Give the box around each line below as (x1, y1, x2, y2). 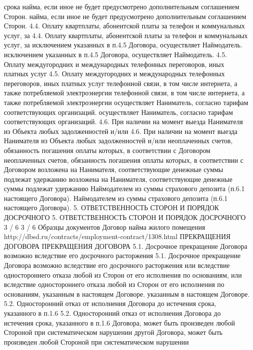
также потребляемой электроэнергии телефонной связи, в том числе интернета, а (4, 87, 245, 98)
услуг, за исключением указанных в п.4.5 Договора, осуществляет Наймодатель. (4, 40, 243, 50)
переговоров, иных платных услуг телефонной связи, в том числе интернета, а (4, 78, 237, 88)
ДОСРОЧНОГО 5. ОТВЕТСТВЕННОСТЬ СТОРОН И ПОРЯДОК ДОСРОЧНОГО (4, 212, 246, 222)
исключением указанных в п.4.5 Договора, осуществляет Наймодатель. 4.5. (4, 49, 227, 59)
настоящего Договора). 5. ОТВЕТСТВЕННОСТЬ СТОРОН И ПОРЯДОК (4, 202, 219, 213)
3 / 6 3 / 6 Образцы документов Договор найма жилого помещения (4, 221, 205, 232)
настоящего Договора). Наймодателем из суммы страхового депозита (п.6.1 (4, 193, 228, 203)
